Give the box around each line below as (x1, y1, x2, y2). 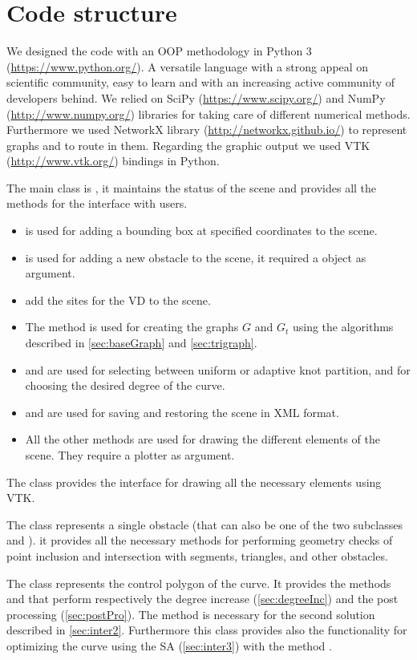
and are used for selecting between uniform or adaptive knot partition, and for (25, 361, 411, 378)
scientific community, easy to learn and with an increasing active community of (6, 74, 395, 91)
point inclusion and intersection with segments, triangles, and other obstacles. (6, 547, 388, 564)
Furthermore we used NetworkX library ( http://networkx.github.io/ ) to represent (6, 121, 407, 138)
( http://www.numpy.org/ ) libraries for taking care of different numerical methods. (6, 105, 411, 122)
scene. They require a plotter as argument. (25, 447, 235, 463)
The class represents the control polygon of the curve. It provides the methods (6, 574, 391, 591)
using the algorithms (292, 318, 394, 335)
